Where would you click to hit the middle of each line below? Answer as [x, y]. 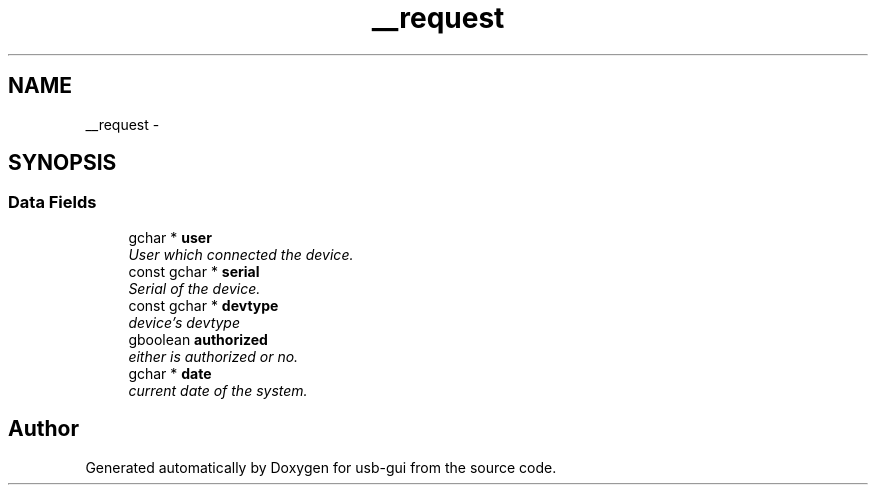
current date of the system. [218, 390]
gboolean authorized [198, 339]
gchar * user [170, 237]
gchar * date [170, 373]
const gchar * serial [194, 271]
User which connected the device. [241, 254]
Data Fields [52, 202]
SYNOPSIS [62, 163]
